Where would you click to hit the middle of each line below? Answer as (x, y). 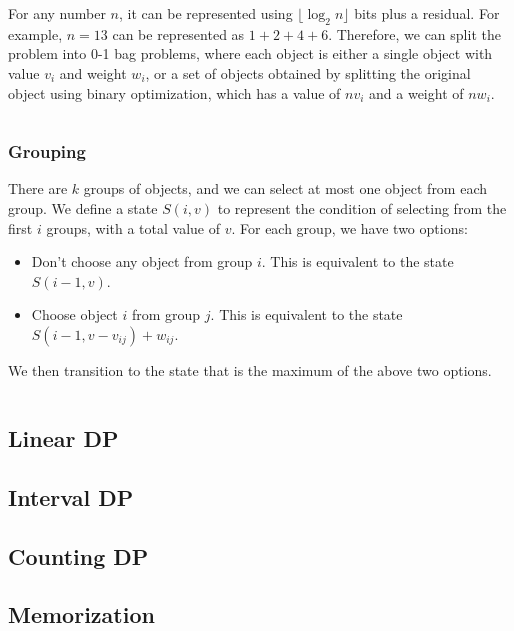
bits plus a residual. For (427, 13)
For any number (57, 13)
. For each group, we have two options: (349, 227)
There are (38, 188)
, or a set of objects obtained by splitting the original (308, 72)
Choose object (74, 314)
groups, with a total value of (133, 227)
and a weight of (416, 92)
